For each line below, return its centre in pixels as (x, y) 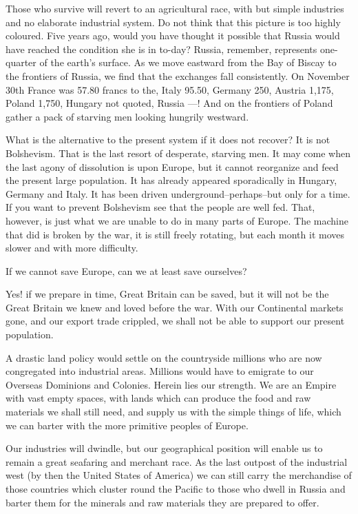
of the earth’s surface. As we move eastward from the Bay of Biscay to (188, 62)
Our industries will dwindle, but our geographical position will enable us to (164, 448)
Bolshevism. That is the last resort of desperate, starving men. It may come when (178, 153)
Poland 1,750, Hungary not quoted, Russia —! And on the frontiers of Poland (169, 103)
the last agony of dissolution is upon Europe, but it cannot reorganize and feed (172, 166)
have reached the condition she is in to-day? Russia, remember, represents (161, 49)
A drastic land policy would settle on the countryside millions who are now (164, 357)
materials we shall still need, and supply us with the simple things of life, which (173, 412)
